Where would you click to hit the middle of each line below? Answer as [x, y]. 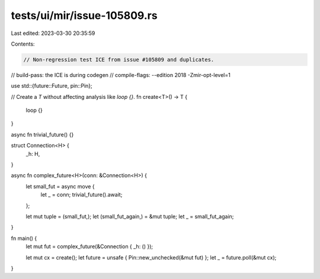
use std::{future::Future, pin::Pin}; [52, 86]
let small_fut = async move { [60, 186]
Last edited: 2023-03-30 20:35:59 [53, 33]
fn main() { [24, 238]
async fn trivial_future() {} [42, 134]
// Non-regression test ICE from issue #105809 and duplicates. [119, 60]
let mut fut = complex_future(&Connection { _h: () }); [89, 246]
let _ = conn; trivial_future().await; [81, 195]
